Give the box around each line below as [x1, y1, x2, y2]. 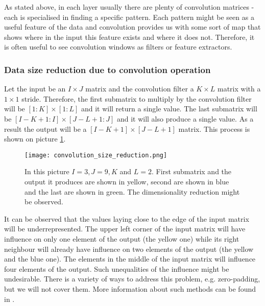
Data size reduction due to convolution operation [4, 63, 211, 76]
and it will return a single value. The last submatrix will [81, 103, 257, 114]
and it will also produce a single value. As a [116, 113, 254, 124]
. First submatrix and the [152, 166, 232, 177]
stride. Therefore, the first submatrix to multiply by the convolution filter [21, 93, 252, 104]
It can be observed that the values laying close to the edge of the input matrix [4, 213, 249, 224]
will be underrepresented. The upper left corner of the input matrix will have [4, 223, 246, 234]
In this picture [25, 166, 69, 177]
